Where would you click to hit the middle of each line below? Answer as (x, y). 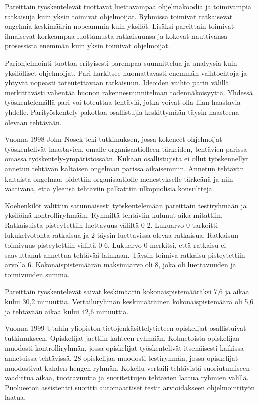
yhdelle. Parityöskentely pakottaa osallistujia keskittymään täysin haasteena (122, 112)
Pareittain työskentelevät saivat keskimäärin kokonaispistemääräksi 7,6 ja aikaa (127, 291)
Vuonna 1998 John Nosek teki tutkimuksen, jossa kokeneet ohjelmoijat (113, 139)
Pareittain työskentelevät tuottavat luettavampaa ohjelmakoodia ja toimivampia (128, 6)
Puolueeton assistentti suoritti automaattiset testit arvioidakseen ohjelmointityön (130, 387)
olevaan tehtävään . (33, 122)
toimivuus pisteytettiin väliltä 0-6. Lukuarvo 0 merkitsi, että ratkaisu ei (115, 245)
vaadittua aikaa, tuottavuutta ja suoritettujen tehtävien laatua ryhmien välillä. (127, 378)
